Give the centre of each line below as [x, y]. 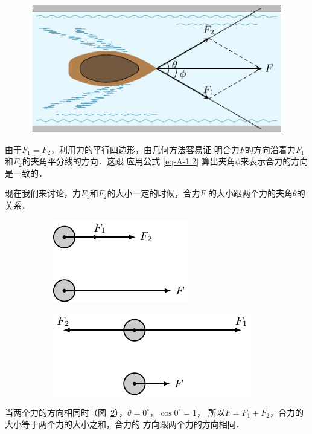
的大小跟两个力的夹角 [251, 193]
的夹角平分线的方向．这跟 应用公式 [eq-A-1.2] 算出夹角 [129, 161]
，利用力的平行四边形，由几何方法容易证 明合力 [145, 149]
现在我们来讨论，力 [43, 193]
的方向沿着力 [270, 149]
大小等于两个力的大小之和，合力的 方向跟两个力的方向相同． [125, 424]
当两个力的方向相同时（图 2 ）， [66, 412]
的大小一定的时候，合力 [154, 193]
